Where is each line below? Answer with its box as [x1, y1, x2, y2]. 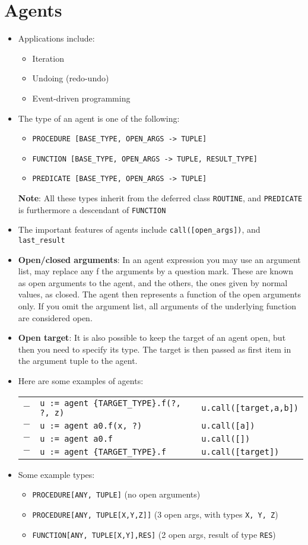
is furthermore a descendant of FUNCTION [18, 203, 166, 216]
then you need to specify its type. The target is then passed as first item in [18, 343, 291, 355]
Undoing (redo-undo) [32, 72, 109, 84]
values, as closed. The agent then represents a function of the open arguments [18, 288, 301, 300]
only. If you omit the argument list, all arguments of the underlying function [18, 300, 296, 312]
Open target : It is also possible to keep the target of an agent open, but [18, 331, 286, 344]
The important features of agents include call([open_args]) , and [18, 223, 261, 236]
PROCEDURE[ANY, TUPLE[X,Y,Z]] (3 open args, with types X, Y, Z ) [32, 508, 278, 520]
